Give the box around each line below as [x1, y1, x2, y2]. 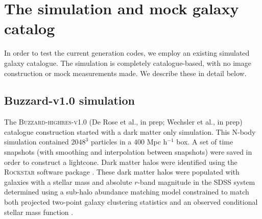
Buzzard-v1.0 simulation [4, 92, 135, 108]
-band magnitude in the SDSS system [137, 176, 255, 187]
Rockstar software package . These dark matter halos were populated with [4, 166, 240, 177]
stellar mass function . [4, 206, 74, 217]
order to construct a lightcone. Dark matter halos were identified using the [4, 156, 237, 167]
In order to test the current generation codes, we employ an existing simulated [4, 47, 250, 58]
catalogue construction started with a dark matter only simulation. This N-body [4, 126, 256, 137]
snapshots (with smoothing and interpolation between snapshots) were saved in [4, 147, 252, 157]
